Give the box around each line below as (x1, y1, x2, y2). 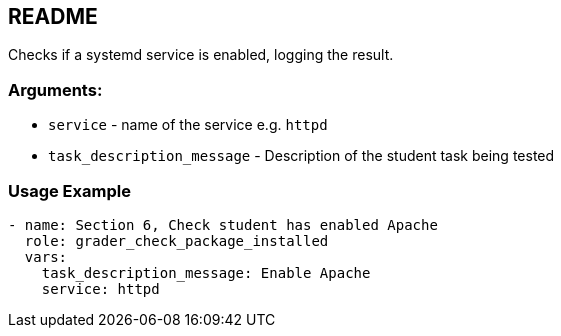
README (8, 4, 98, 29)
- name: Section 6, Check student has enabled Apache (8, 216, 438, 233)
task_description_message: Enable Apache (41, 264, 371, 281)
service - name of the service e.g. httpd (48, 116, 328, 134)
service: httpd (41, 280, 160, 297)
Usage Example (8, 180, 131, 201)
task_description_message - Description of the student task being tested (48, 147, 555, 165)
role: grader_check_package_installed (24, 232, 329, 249)
